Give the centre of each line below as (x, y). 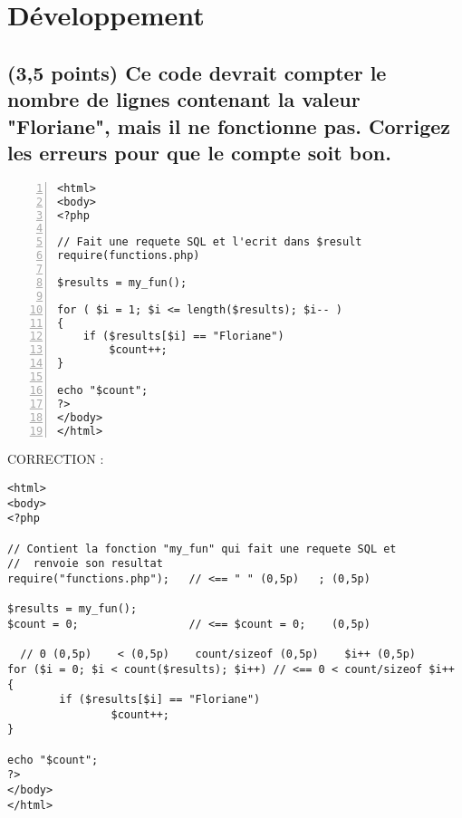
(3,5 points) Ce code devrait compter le (197, 72)
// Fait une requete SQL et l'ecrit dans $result (210, 242)
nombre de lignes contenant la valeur (184, 99)
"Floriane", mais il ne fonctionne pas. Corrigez (229, 125)
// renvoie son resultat (85, 564)
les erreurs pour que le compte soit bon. (199, 152)
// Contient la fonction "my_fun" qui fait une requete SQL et (202, 549)
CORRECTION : (56, 459)
